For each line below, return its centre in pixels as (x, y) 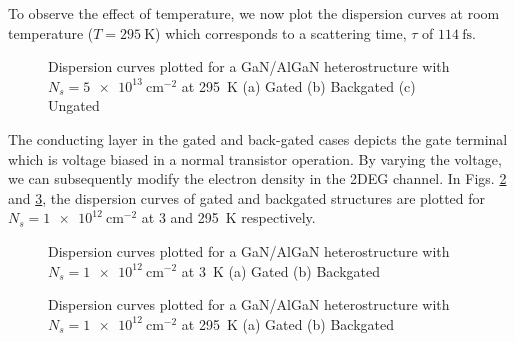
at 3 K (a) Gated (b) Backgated (281, 270)
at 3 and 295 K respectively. (228, 217)
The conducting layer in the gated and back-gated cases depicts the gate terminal (258, 138)
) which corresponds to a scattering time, (281, 32)
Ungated (74, 105)
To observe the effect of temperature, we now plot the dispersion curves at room (254, 13)
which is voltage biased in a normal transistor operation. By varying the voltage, (255, 158)
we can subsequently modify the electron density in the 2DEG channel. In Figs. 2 (257, 178)
